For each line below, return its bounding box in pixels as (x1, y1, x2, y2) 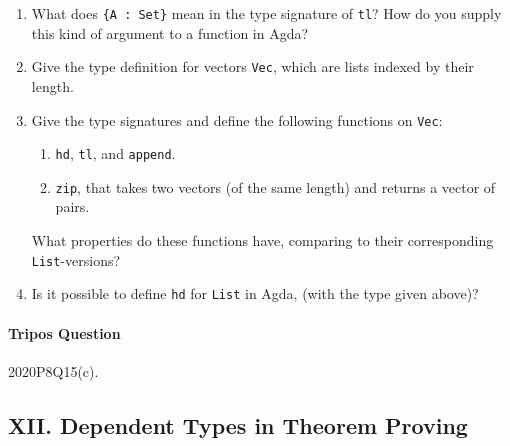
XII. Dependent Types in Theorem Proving (8, 409, 468, 440)
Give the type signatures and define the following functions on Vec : (31, 109, 443, 130)
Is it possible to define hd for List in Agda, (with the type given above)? (31, 283, 479, 304)
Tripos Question (8, 322, 121, 343)
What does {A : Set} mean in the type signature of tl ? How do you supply (31, 3, 502, 23)
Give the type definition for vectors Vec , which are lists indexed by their (31, 56, 474, 77)
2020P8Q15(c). (8, 360, 99, 381)
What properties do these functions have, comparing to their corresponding (31, 230, 494, 251)
